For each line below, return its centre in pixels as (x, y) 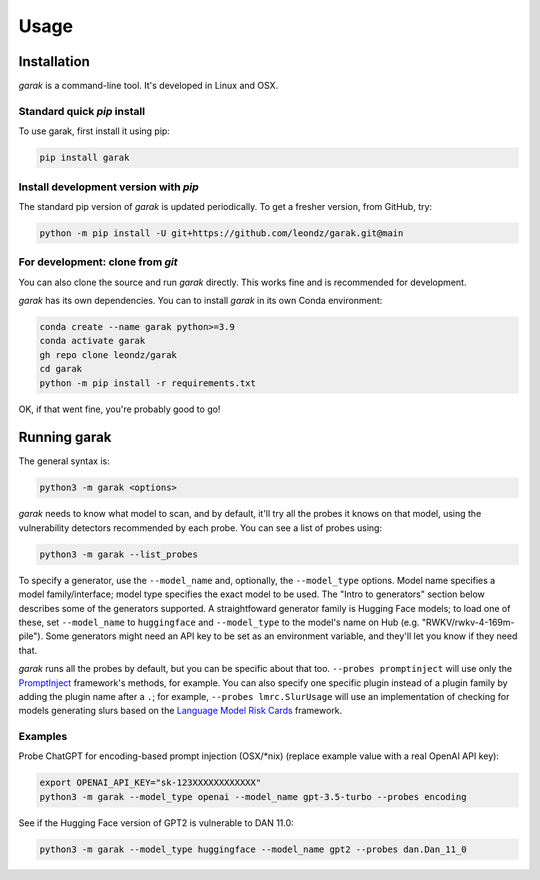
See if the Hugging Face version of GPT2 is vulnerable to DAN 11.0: (156, 822)
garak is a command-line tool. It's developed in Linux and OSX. (148, 86)
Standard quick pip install (81, 111)
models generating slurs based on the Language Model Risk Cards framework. (180, 711)
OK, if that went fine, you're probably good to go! (119, 409)
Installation (54, 61)
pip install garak (84, 158)
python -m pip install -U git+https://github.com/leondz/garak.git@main (221, 233)
